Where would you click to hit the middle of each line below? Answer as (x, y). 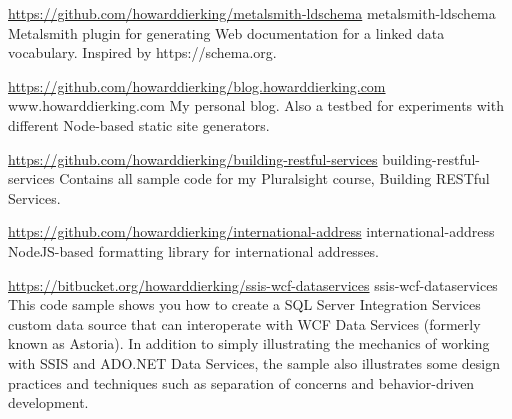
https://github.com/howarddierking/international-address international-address (251, 231)
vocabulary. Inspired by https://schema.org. (142, 52)
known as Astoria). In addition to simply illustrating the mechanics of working (249, 343)
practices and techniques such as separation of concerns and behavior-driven (241, 382)
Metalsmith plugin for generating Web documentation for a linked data (226, 32)
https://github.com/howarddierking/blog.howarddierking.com (197, 85)
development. (48, 402)
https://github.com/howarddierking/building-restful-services (193, 158)
